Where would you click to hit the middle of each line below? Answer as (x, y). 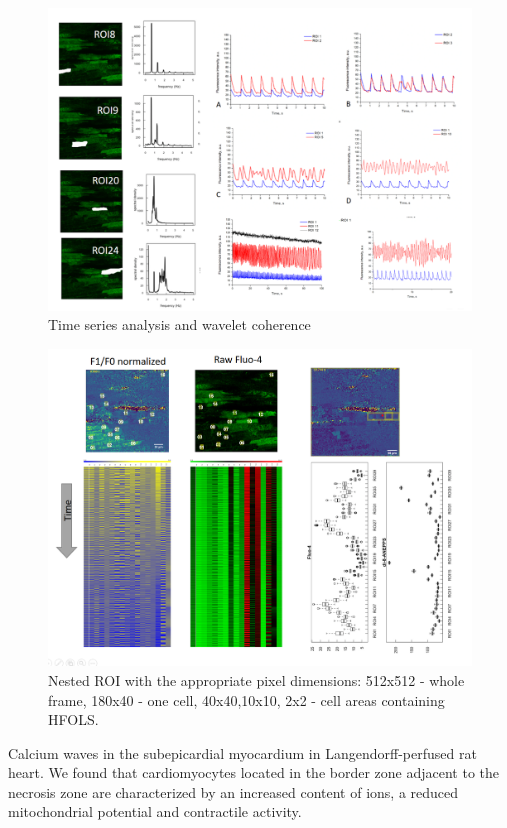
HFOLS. (73, 719)
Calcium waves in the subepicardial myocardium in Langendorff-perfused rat (242, 752)
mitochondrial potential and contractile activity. (155, 811)
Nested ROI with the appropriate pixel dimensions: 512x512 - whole (256, 679)
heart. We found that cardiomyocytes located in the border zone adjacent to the (254, 772)
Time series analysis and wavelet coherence (179, 324)
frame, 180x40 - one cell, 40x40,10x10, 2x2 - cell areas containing (246, 699)
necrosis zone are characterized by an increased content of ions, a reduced (233, 791)
